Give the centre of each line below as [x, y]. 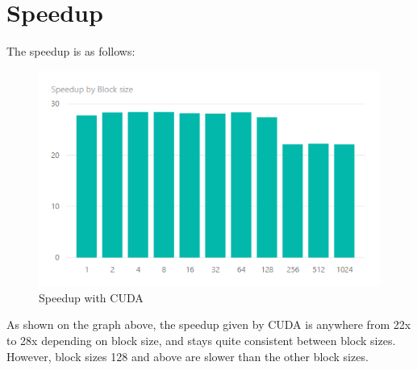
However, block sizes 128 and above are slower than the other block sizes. [188, 356]
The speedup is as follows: [71, 51]
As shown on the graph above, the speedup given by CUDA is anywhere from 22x [209, 324]
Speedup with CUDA [91, 297]
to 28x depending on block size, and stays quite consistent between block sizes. [201, 341]
